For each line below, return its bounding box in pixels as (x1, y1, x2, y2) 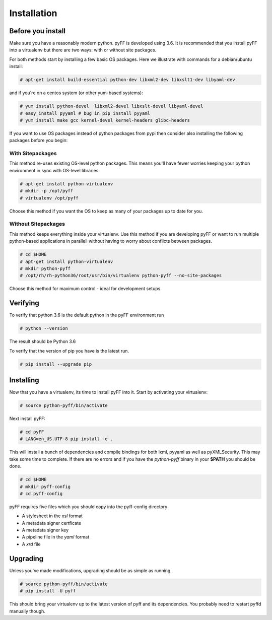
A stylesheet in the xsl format (22, 513, 83, 519)
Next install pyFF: (9, 416, 45, 422)
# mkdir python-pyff (20, 265, 71, 271)
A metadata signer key (22, 527, 69, 533)
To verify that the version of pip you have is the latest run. (9, 348, 129, 354)
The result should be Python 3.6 (9, 338, 76, 345)
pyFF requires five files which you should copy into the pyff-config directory (9, 504, 168, 510)
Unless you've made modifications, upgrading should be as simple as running (9, 567, 171, 574)
